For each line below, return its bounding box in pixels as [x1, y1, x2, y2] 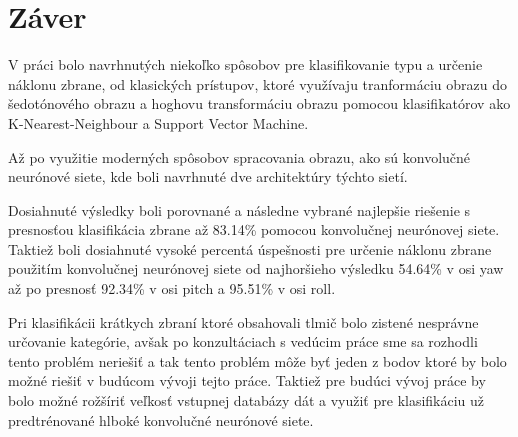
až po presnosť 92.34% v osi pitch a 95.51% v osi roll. [8, 278, 336, 299]
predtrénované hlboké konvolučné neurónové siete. [8, 409, 314, 430]
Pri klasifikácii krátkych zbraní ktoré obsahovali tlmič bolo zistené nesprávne [8, 311, 479, 332]
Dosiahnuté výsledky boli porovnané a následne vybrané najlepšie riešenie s [8, 199, 471, 220]
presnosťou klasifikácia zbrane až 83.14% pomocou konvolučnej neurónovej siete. [8, 219, 500, 240]
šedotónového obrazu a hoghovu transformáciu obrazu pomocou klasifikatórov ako [8, 93, 511, 114]
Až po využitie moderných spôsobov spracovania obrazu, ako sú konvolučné [8, 146, 471, 167]
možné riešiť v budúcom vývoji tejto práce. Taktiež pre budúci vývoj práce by [8, 370, 486, 391]
